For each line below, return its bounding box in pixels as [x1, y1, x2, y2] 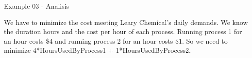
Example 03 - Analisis [4, 1, 69, 11]
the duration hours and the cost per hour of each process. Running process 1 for [4, 26, 242, 36]
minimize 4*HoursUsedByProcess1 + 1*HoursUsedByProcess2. [4, 45, 191, 55]
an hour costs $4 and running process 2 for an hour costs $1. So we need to [4, 35, 228, 46]
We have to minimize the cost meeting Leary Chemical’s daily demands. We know [4, 17, 248, 27]
